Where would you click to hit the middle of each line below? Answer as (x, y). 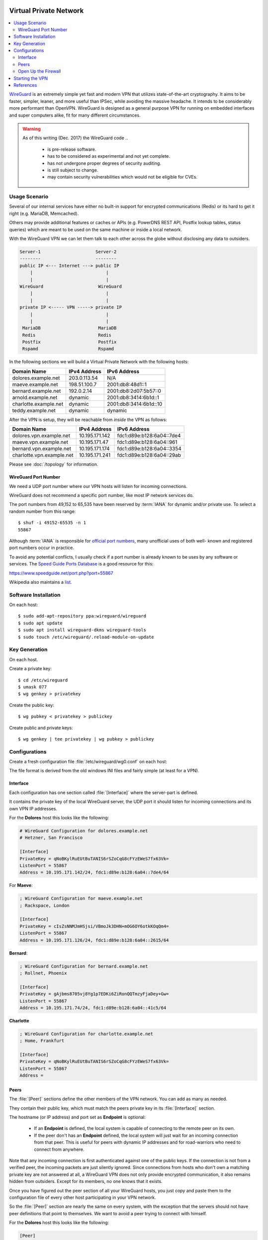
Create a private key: (31, 669)
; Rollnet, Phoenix (43, 973)
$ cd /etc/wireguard (43, 680)
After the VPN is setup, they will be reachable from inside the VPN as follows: (88, 420)
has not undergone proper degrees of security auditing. (104, 163)
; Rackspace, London (44, 905)
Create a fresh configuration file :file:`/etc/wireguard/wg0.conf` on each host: (88, 762)
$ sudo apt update (40, 623)
